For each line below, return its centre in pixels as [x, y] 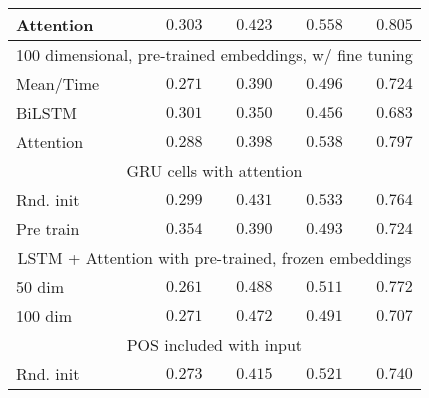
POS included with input [214, 344]
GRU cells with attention [214, 170]
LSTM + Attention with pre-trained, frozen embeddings [214, 257]
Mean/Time [58, 83]
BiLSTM [46, 112]
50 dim [40, 286]
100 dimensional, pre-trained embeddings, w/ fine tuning [214, 54]
